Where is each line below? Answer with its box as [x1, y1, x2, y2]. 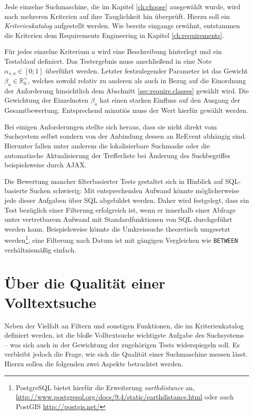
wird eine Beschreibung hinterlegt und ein [97, 46, 222, 56]
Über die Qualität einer [4, 273, 166, 293]
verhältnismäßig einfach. [4, 244, 76, 254]
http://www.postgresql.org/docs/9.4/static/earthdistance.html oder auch [16, 392, 234, 402]
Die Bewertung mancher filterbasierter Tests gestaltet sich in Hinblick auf [4, 176, 223, 186]
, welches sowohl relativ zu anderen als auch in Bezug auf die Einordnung [28, 75, 246, 86]
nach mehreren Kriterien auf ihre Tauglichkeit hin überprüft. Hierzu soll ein [4, 11, 230, 21]
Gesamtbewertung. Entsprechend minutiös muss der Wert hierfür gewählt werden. [4, 105, 248, 115]
